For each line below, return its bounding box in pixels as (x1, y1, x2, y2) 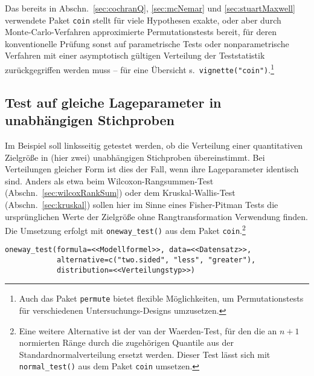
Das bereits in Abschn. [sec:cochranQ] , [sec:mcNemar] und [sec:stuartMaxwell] (5, 2, 295, 14)
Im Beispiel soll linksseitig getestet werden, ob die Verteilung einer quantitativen (5, 138, 303, 151)
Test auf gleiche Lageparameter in (5, 92, 222, 111)
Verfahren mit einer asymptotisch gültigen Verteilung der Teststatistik (5, 49, 265, 62)
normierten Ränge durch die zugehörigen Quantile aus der (19, 336, 234, 349)
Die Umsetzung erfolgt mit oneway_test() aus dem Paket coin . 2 (5, 222, 246, 236)
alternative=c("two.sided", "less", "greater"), (56, 256, 256, 265)
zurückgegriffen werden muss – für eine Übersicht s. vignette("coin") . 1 (5, 62, 274, 76)
